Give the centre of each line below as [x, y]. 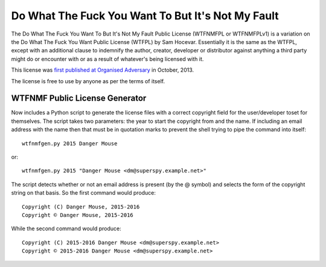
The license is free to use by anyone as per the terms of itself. [88, 81]
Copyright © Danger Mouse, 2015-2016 [78, 215]
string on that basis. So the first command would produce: [84, 193]
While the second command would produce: [66, 228]
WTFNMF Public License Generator [79, 99]
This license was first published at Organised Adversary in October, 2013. [103, 70]
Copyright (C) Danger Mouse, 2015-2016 [81, 207]
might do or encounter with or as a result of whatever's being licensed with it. [107, 59]
